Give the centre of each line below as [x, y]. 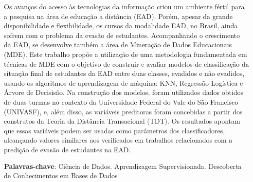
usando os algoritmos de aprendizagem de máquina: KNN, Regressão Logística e [124, 82]
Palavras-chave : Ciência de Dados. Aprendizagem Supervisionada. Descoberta [123, 166]
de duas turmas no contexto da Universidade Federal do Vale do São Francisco [121, 101]
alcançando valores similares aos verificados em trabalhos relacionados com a [118, 140]
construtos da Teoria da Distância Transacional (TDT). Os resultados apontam [122, 121]
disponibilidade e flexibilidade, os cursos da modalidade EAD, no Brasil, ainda [121, 26]
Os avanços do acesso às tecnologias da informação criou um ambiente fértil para [124, 6]
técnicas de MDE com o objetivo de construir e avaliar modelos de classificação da [126, 64]
